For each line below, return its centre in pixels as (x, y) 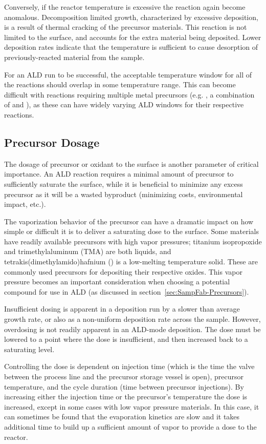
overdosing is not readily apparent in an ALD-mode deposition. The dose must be (132, 329)
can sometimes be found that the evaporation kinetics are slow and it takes (122, 417)
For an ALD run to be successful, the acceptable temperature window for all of (128, 74)
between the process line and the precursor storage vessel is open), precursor (124, 377)
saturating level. (29, 349)
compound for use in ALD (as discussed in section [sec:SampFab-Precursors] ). (127, 291)
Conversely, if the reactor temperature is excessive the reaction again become (125, 7)
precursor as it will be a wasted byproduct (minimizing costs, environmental (124, 194)
